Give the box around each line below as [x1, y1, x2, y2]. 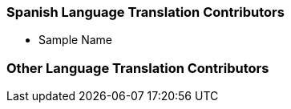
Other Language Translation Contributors [6, 59, 269, 76]
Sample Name [38, 33, 113, 47]
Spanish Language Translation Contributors [6, 4, 285, 20]
